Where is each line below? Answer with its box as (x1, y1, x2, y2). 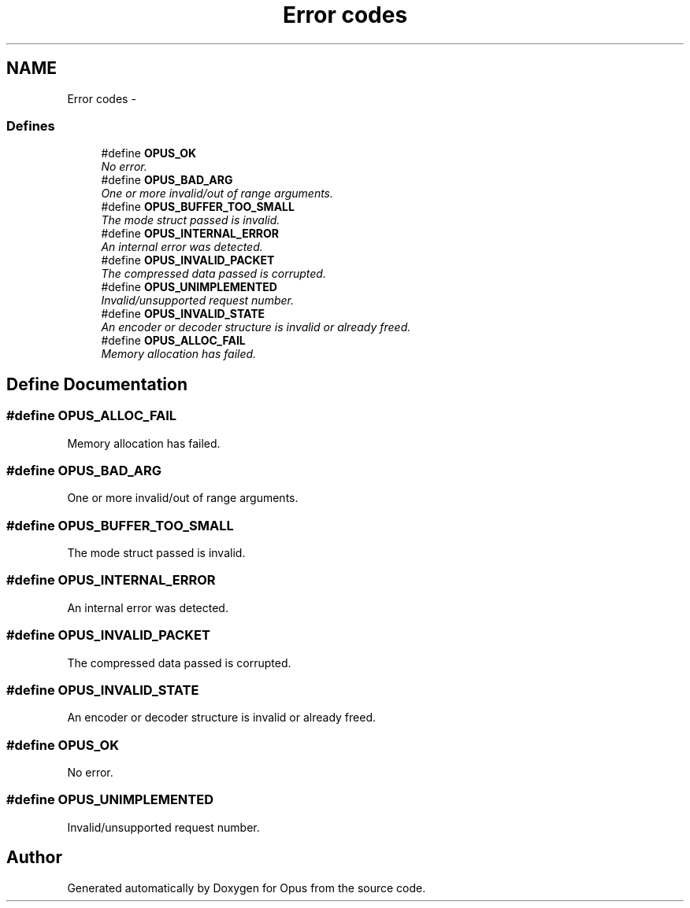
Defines (6, 117, 55, 134)
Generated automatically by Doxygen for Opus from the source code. (67, 880, 426, 895)
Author (6, 847, 62, 868)
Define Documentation (6, 374, 187, 394)
